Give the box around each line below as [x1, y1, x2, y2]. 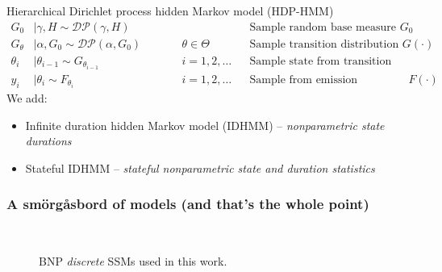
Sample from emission [249, 73, 358, 86]
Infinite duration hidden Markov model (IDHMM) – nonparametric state [25, 116, 385, 133]
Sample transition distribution [249, 38, 399, 50]
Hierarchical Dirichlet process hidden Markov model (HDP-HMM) [6, 2, 334, 19]
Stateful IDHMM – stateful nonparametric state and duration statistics [25, 159, 375, 176]
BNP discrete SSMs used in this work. [39, 253, 227, 270]
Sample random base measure [249, 21, 396, 33]
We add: [6, 89, 48, 106]
